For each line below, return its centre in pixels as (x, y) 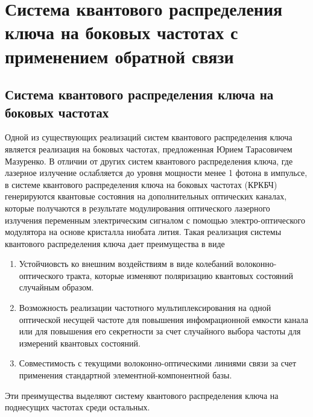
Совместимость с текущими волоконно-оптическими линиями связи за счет (158, 363)
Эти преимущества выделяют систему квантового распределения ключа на (142, 395)
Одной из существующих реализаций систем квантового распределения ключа (149, 137)
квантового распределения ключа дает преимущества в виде (115, 243)
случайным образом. (56, 287)
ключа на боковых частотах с (122, 32)
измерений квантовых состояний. (80, 343)
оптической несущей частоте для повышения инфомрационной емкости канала (164, 319)
